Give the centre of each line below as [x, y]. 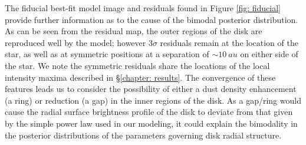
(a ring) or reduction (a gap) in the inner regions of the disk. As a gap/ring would [153, 100]
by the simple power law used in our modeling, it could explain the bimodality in [151, 123]
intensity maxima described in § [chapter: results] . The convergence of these [140, 77]
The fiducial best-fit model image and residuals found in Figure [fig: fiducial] [143, 8]
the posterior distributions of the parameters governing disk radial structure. [143, 135]
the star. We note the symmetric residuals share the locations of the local [137, 65]
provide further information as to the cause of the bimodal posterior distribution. [152, 19]
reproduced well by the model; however [75, 42]
